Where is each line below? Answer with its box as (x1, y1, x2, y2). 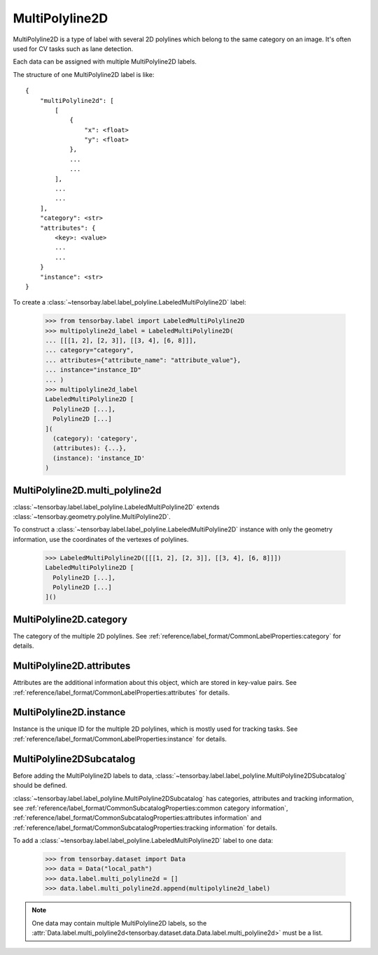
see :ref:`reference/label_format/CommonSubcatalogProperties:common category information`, (13, 804, 288, 812)
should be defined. (13, 781, 68, 790)
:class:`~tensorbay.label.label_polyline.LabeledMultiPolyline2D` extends (13, 503, 220, 511)
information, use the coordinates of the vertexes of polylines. (13, 535, 189, 543)
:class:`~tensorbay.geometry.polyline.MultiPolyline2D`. (13, 513, 171, 521)
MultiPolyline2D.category (13, 613, 127, 625)
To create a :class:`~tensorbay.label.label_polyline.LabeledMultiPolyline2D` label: (13, 298, 246, 307)
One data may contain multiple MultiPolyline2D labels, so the (31, 919, 207, 927)
